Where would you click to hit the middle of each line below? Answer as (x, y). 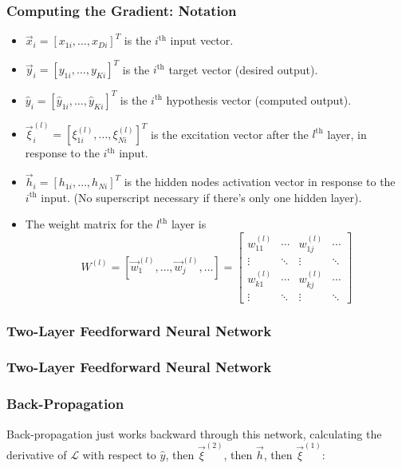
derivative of (37, 454)
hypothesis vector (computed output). (259, 99)
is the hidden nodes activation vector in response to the (260, 182)
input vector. (202, 40)
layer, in (347, 134)
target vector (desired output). (243, 69)
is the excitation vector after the (230, 134)
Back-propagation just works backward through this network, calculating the (194, 433)
